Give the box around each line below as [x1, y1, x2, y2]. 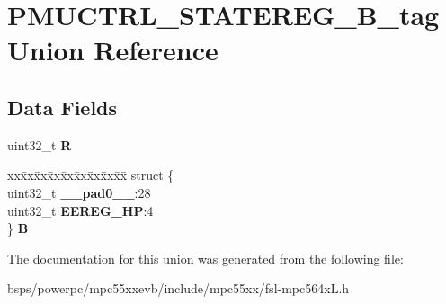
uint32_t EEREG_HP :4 [7, 201, 154, 219]
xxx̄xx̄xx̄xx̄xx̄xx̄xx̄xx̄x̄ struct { [7, 165, 174, 184]
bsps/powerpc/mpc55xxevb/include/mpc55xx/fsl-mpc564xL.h [7, 279, 350, 298]
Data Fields [7, 93, 118, 121]
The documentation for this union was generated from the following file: [7, 248, 404, 267]
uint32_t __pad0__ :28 [7, 183, 151, 201]
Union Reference [7, 31, 219, 68]
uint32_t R [7, 135, 72, 154]
